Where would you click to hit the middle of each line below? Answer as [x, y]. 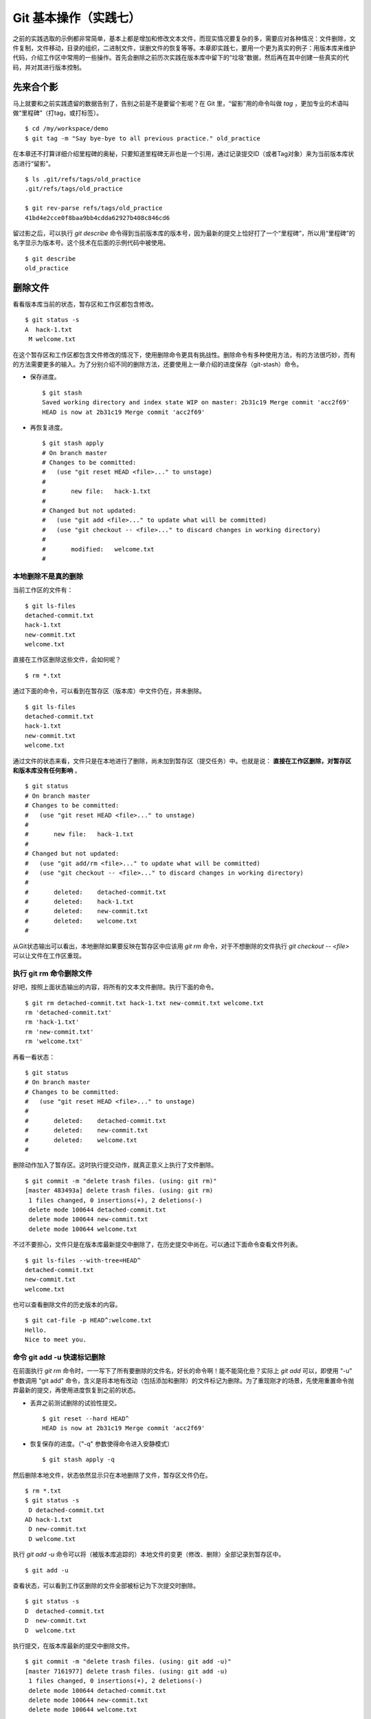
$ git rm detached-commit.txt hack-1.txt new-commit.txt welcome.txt [145, 1003]
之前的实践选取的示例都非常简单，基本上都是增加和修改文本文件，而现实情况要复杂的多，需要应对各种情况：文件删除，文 [184, 39]
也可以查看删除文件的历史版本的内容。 [67, 1305]
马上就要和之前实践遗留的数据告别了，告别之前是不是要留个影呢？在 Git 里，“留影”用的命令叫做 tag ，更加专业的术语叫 [181, 103]
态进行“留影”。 [34, 163]
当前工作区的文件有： [43, 590]
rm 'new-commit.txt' [59, 1032]
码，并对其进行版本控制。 [49, 67]
